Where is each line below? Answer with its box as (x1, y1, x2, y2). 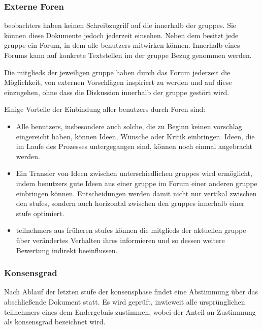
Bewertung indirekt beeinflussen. (16, 245, 118, 255)
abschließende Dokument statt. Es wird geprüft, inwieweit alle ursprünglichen (4, 296, 245, 307)
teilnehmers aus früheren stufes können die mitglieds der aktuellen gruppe (16, 225, 246, 235)
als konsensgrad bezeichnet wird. (4, 316, 106, 327)
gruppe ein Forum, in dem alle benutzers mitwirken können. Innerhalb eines (4, 40, 240, 50)
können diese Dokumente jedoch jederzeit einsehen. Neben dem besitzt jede (4, 29, 239, 40)
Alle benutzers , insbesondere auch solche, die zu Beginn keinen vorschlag (16, 121, 242, 131)
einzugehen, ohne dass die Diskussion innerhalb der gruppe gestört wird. (4, 86, 230, 97)
